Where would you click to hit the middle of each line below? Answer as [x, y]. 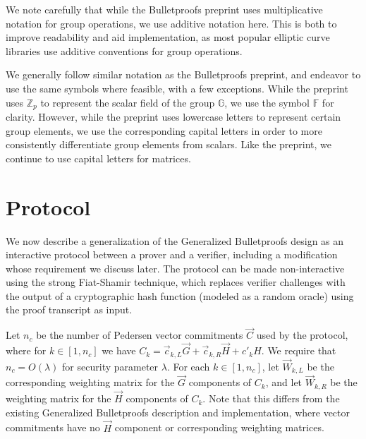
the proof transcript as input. [69, 309]
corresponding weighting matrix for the [90, 382]
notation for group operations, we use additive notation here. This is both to [171, 23]
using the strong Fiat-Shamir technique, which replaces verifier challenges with [176, 282]
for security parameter [110, 366]
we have [119, 350]
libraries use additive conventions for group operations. [124, 50]
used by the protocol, [302, 335]
